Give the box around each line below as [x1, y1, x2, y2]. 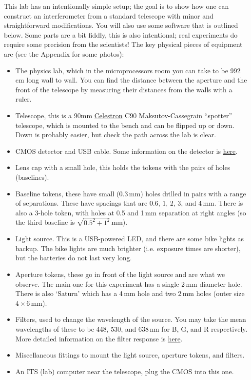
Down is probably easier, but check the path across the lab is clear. [15, 129, 216, 140]
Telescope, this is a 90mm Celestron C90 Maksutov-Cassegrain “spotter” [15, 110, 232, 120]
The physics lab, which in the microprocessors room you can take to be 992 [15, 65, 241, 75]
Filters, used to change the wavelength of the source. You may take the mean [15, 314, 246, 324]
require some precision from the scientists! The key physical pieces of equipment [4, 39, 243, 49]
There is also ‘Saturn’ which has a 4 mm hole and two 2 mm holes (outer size [15, 288, 245, 298]
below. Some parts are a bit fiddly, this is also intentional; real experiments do [4, 29, 238, 40]
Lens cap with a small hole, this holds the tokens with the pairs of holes [15, 162, 231, 172]
